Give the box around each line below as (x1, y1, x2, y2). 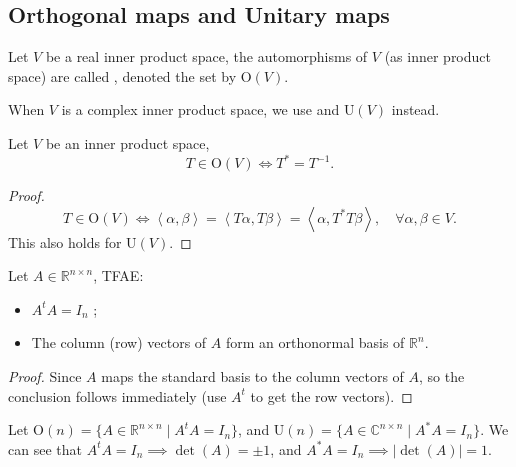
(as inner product (384, 46, 491, 67)
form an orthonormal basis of (225, 332, 405, 353)
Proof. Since (8, 366, 82, 387)
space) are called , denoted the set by (8, 65, 237, 86)
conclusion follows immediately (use (8, 385, 227, 406)
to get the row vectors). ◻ (250, 385, 413, 406)
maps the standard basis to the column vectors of (101, 366, 404, 387)
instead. (391, 99, 440, 120)
